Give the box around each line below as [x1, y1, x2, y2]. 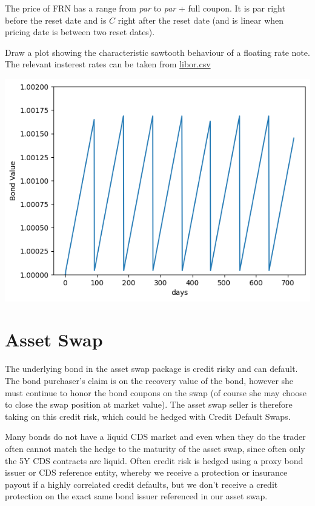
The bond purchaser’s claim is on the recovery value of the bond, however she [5, 374, 294, 386]
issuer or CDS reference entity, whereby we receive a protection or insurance [5, 466, 288, 479]
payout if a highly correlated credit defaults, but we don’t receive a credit [5, 477, 278, 490]
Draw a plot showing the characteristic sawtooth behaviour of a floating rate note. [5, 46, 310, 58]
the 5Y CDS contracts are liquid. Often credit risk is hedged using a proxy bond [5, 454, 303, 467]
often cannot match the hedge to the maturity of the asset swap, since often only [5, 442, 305, 454]
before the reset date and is [5, 13, 107, 26]
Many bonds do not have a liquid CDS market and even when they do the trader [5, 430, 306, 443]
